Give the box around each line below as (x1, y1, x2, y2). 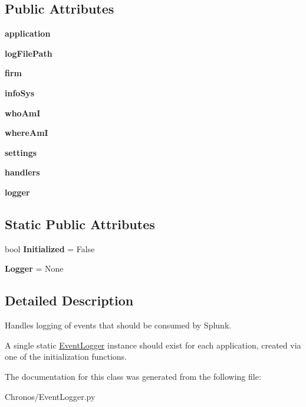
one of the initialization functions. (5, 350, 127, 363)
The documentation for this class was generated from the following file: (5, 370, 261, 382)
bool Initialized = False (5, 242, 95, 255)
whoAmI (5, 106, 41, 119)
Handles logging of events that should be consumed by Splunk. (5, 319, 232, 331)
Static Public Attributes (5, 214, 155, 233)
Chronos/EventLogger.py (5, 390, 96, 402)
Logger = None (5, 262, 64, 275)
